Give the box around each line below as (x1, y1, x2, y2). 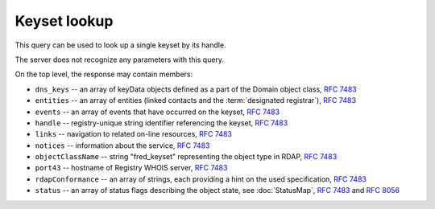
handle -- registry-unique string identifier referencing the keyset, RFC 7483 (35, 117, 288, 128)
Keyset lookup (14, 12, 114, 30)
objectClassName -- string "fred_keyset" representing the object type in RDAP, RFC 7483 (35, 152, 338, 162)
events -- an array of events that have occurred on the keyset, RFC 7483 (35, 107, 280, 117)
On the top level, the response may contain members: (14, 69, 193, 80)
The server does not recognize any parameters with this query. (14, 55, 225, 64)
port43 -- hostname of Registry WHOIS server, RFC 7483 (35, 163, 228, 173)
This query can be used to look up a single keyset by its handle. (14, 40, 226, 50)
